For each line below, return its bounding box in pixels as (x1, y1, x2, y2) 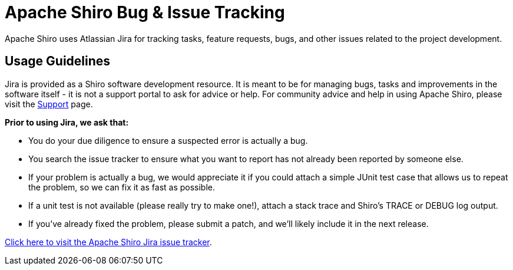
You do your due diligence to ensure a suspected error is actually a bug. (28, 135, 308, 146)
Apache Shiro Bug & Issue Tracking (5, 2, 285, 22)
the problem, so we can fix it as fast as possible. (28, 182, 216, 192)
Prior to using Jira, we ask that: (5, 117, 129, 127)
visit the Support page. (5, 98, 93, 109)
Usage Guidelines (5, 54, 111, 69)
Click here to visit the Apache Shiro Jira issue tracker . (5, 236, 212, 247)
